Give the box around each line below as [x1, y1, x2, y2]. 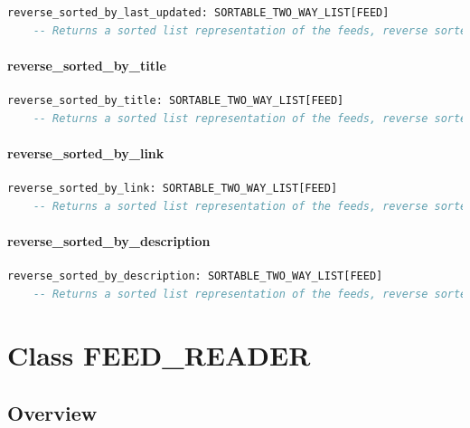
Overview [7, 398, 98, 426]
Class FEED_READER [7, 337, 311, 374]
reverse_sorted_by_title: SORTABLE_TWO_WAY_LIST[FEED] [7, 93, 344, 107]
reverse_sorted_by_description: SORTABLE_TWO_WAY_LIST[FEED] [7, 269, 383, 282]
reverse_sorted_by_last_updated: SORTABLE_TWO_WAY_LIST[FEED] [7, 6, 390, 19]
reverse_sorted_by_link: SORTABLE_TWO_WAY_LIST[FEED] [7, 181, 338, 195]
